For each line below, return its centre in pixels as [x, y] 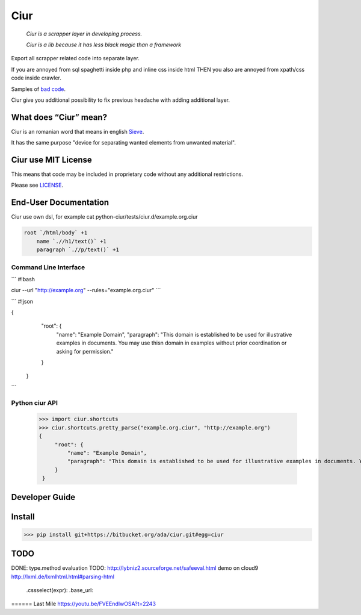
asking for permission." [85, 351]
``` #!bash [23, 279]
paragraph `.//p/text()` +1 [78, 250]
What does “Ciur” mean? [59, 117]
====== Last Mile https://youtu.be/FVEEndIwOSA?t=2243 [84, 604]
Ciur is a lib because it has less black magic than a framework [104, 45]
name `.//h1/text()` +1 [71, 241]
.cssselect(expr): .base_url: [60, 590]
